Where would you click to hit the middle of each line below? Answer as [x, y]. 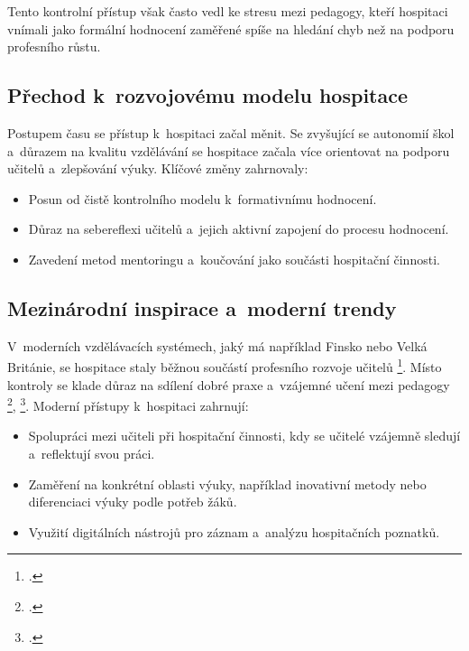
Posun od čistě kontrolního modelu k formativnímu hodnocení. [202, 198]
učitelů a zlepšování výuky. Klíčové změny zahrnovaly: [158, 168]
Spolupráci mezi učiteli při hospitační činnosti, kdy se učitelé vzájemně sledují [244, 436]
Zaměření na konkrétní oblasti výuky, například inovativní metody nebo [227, 484]
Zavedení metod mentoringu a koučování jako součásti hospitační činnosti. [234, 259]
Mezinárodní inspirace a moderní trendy [202, 307]
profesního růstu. [54, 46]
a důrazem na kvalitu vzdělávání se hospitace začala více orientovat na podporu [229, 150]
